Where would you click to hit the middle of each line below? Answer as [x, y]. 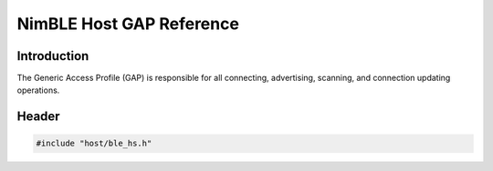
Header [38, 117]
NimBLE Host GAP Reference [128, 24]
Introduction [53, 56]
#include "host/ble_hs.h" [94, 144]
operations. [38, 90]
